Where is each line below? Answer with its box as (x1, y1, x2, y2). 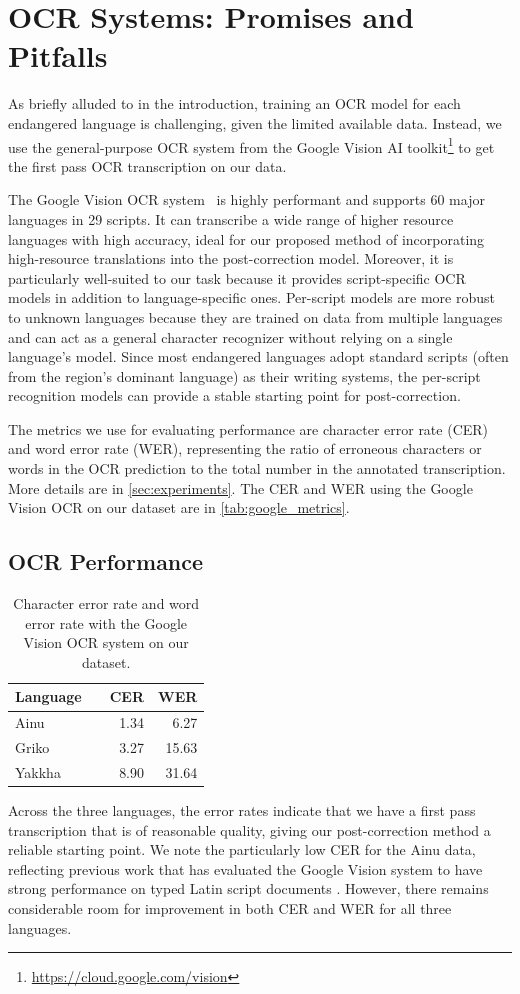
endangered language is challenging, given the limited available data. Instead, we (8, 112, 502, 133)
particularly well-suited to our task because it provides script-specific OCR (8, 267, 466, 288)
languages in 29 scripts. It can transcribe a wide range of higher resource (8, 208, 454, 229)
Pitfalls (8, 35, 108, 76)
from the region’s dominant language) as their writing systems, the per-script (8, 365, 481, 386)
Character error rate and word (13, 593, 200, 614)
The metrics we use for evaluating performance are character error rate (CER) (8, 418, 489, 439)
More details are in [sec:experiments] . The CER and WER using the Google (8, 477, 473, 498)
